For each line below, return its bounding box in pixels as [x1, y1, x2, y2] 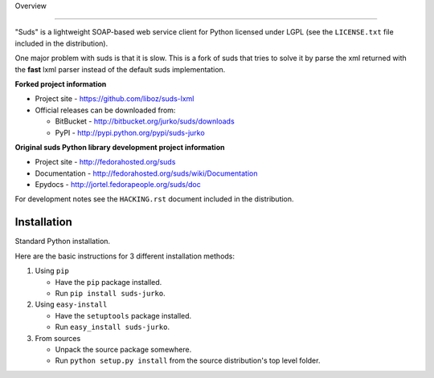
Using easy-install [35, 299, 108, 309]
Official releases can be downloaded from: [35, 105, 176, 115]
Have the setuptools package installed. [55, 311, 192, 320]
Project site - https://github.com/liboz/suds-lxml [35, 94, 194, 104]
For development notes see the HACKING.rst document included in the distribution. [14, 194, 294, 204]
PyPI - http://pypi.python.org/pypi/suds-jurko [55, 128, 205, 137]
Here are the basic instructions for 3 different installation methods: [14, 251, 235, 261]
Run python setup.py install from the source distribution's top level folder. [55, 356, 321, 365]
